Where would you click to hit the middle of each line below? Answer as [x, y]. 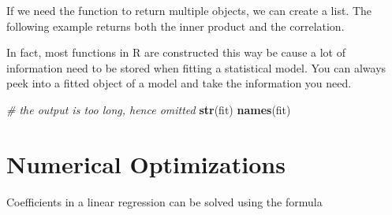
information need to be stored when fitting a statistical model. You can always [196, 67]
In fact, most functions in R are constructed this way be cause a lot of [176, 52]
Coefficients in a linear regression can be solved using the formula [164, 201]
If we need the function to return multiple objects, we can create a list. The [189, 10]
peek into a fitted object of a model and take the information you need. [179, 83]
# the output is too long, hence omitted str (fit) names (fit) [149, 109]
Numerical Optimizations [146, 163]
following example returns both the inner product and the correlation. [175, 26]
